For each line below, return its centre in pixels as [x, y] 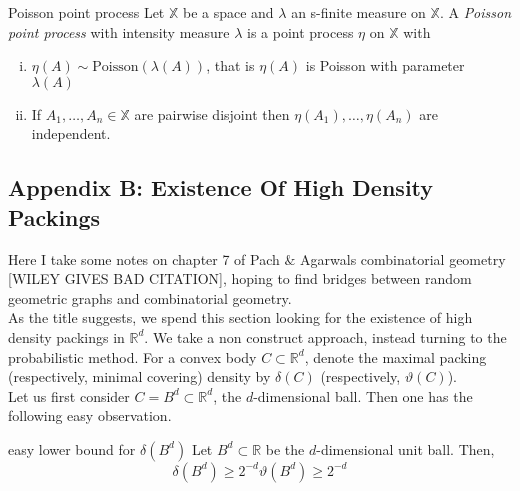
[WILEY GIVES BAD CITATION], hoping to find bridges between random [240, 278]
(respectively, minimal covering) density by [139, 376]
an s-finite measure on [358, 12]
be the [285, 448]
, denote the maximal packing [395, 356]
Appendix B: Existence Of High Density [221, 187]
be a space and [228, 12]
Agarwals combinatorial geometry [403, 258]
